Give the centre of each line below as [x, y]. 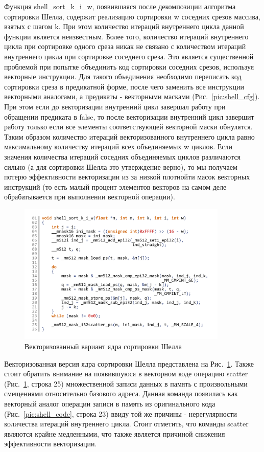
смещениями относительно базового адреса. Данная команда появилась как [121, 393]
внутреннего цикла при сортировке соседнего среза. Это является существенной [129, 56]
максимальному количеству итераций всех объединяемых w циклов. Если [118, 146]
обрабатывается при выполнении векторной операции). [90, 197]
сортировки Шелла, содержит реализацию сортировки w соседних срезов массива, [132, 16]
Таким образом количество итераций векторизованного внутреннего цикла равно [129, 136]
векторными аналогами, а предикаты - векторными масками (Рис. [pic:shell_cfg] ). [132, 96]
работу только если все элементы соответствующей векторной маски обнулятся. [128, 127]
